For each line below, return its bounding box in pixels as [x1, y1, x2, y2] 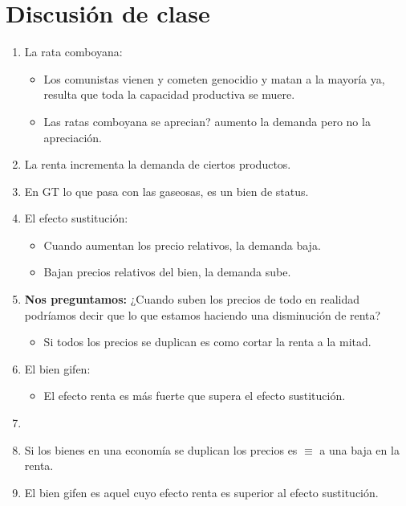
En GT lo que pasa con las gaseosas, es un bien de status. [24, 182, 309, 199]
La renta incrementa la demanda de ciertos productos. [24, 156, 291, 173]
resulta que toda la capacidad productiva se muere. [43, 86, 295, 103]
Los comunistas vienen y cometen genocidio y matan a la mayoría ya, [43, 70, 385, 87]
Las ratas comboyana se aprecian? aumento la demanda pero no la [43, 112, 371, 129]
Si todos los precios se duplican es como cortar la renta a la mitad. [43, 333, 371, 350]
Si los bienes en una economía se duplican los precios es [24, 441, 298, 458]
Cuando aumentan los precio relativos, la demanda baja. [43, 236, 321, 253]
